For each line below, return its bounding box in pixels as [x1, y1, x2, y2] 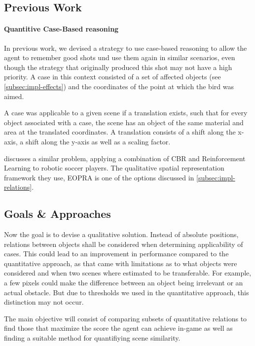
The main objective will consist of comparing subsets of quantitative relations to [4, 313, 247, 323]
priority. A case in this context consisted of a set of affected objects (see [4, 71, 221, 82]
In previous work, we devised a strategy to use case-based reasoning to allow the [4, 42, 247, 53]
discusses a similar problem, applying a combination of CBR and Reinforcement [4, 153, 246, 163]
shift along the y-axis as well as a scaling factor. [26, 136, 171, 146]
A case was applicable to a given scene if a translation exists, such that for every [4, 107, 248, 118]
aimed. [4, 91, 24, 101]
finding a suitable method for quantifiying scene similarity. [4, 333, 181, 343]
